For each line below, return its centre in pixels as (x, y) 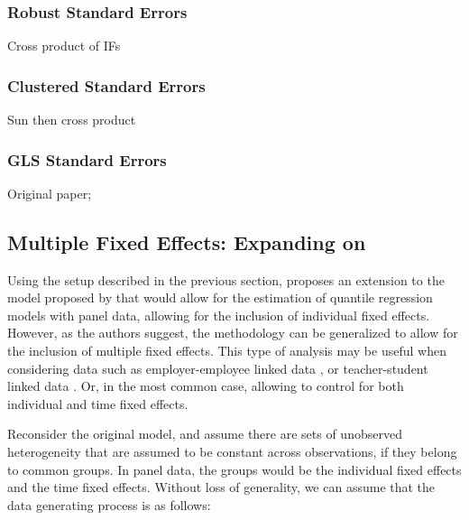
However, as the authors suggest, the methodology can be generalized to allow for (233, 333)
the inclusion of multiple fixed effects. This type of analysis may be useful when (227, 351)
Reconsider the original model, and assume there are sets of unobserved (205, 434)
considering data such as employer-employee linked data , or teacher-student (218, 368)
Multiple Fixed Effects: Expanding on (187, 241)
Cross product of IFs (64, 46)
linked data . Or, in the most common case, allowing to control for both (206, 386)
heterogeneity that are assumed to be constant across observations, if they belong (232, 451)
